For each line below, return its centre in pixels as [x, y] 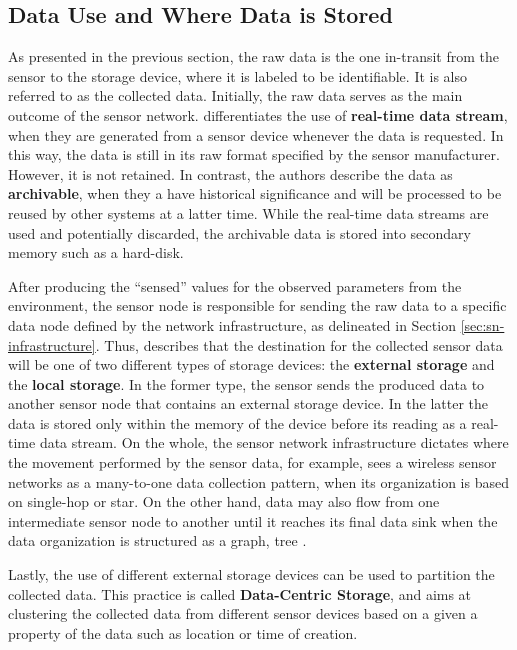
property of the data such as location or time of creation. [183, 632]
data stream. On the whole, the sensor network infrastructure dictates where [274, 442]
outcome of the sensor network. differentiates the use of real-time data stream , [258, 114]
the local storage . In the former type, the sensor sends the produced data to [246, 383]
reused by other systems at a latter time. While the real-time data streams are [248, 212]
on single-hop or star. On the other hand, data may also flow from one [224, 501]
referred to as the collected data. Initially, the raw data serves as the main [235, 95]
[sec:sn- [482, 324]
